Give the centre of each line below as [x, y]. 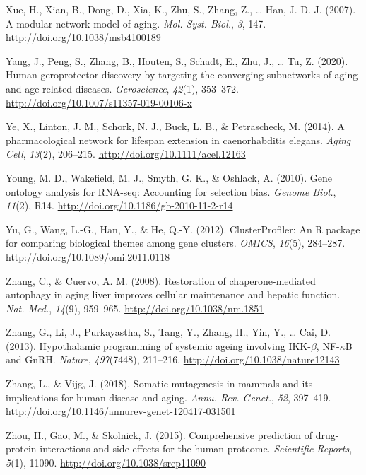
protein [21, 448]
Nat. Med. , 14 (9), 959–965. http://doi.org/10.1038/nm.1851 [135, 308]
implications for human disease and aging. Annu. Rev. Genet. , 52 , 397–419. [169, 397]
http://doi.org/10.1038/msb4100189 [83, 37]
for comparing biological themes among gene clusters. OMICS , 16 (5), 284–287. [176, 243]
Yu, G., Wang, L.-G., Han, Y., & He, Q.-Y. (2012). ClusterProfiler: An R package [183, 229]
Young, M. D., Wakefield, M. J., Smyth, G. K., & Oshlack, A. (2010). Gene [169, 177]
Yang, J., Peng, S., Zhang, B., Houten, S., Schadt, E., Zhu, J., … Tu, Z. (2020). [177, 60]
